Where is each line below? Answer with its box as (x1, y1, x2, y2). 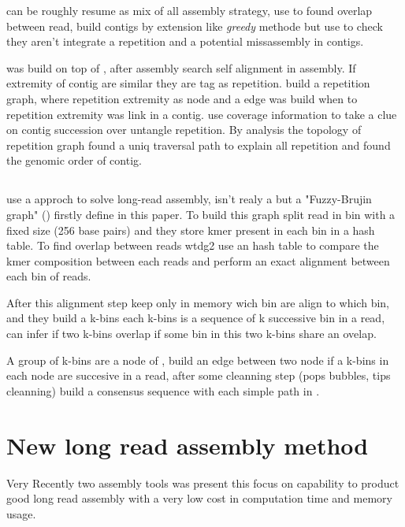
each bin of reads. (6, 268, 91, 284)
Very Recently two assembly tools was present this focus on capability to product (6, 474, 399, 491)
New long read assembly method (6, 429, 369, 461)
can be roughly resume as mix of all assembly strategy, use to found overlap (6, 2, 373, 18)
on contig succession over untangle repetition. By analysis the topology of (6, 121, 362, 138)
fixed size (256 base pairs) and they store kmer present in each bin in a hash (6, 221, 375, 238)
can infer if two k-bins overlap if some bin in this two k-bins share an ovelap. (6, 325, 377, 342)
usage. (6, 505, 36, 521)
